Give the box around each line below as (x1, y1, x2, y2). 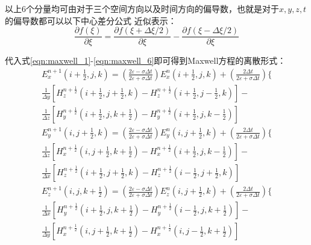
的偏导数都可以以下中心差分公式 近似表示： (5, 14, 177, 26)
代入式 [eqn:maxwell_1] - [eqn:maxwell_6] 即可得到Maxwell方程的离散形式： (5, 54, 286, 67)
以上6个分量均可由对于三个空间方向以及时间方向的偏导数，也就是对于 (5, 2, 279, 14)
